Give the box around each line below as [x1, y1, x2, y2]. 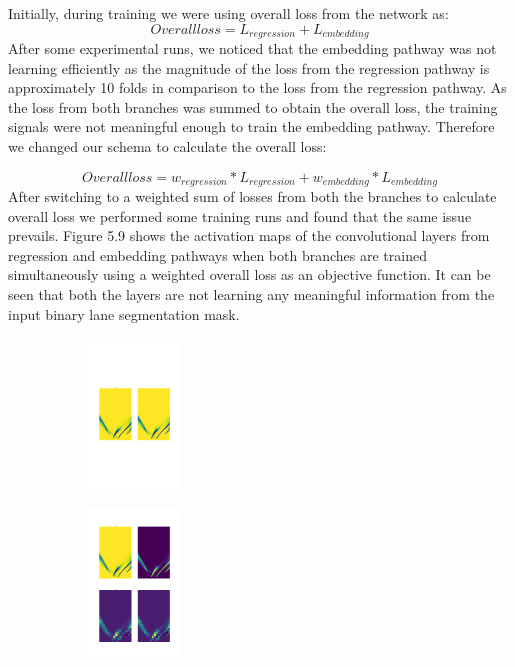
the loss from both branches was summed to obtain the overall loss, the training [8, 96, 498, 117]
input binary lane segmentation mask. [8, 303, 240, 324]
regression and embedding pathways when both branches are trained [8, 244, 427, 265]
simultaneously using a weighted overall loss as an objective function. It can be [8, 264, 491, 285]
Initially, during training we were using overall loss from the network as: [8, 3, 449, 23]
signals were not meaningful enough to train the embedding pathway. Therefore [8, 116, 495, 137]
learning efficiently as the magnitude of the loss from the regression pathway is [8, 57, 490, 78]
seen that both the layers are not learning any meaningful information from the [8, 284, 495, 305]
